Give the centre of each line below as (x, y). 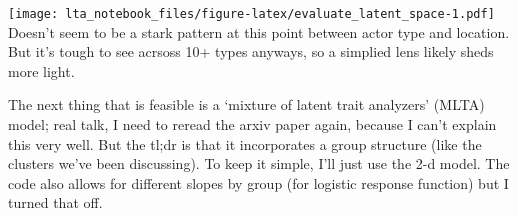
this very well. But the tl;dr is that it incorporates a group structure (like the (245, 143)
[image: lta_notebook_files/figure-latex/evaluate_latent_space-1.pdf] (251, 14)
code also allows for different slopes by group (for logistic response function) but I (258, 182)
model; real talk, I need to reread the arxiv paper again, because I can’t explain (252, 124)
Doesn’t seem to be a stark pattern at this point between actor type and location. (259, 31)
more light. (41, 70)
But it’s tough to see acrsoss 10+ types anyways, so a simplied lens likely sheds (251, 51)
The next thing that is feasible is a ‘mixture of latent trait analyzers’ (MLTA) (246, 104)
